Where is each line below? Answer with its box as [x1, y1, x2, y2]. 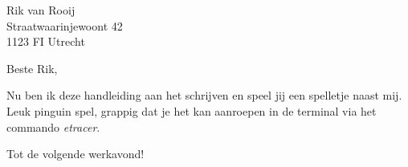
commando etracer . [6, 118, 100, 135]
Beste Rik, [6, 59, 58, 76]
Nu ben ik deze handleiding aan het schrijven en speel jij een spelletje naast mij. [6, 87, 402, 104]
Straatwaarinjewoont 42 [6, 17, 123, 34]
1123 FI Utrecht [6, 33, 85, 50]
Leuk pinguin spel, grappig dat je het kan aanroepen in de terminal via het [6, 102, 377, 119]
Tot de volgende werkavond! [6, 145, 145, 162]
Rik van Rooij [6, 2, 75, 18]
